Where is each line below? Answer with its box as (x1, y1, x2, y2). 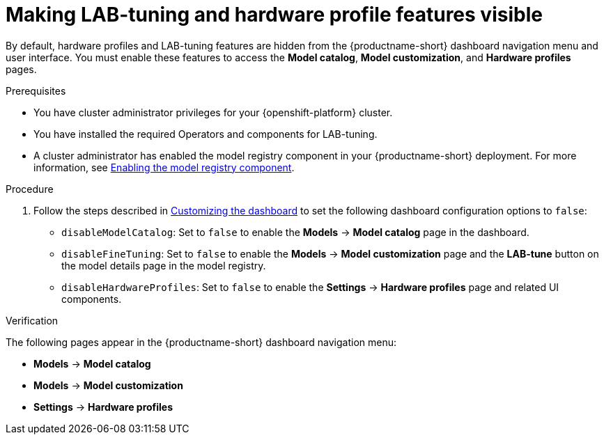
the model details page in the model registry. (61, 259, 266, 272)
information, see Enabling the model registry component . (33, 161, 295, 173)
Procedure (6, 182, 54, 195)
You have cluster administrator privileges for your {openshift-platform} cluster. (33, 106, 393, 118)
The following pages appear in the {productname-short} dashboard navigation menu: (6, 336, 396, 348)
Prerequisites (6, 84, 66, 97)
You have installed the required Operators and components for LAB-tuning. (33, 127, 378, 140)
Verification (6, 314, 59, 327)
